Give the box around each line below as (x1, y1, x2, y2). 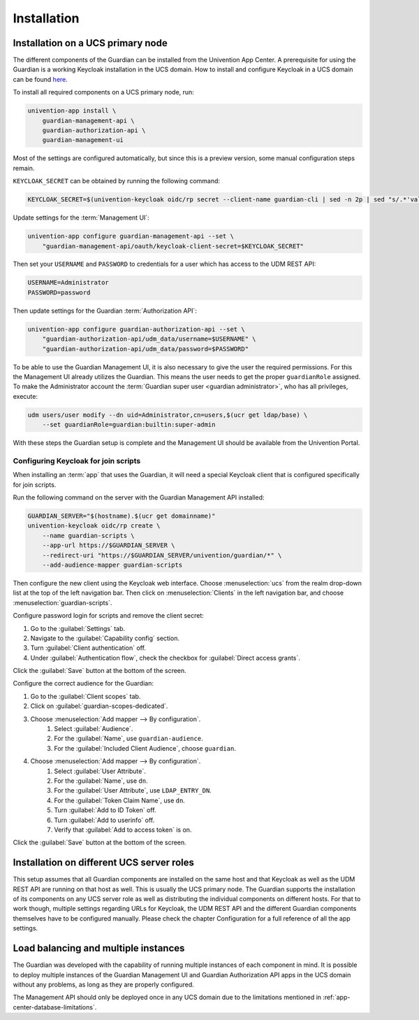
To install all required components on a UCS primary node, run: (13, 88, 195, 97)
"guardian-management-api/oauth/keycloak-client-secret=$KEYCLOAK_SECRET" (42, 242, 304, 250)
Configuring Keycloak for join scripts (13, 455, 141, 465)
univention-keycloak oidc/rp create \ (27, 522, 161, 530)
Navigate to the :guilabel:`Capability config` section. (30, 634, 179, 642)
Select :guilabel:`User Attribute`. (54, 767, 146, 775)
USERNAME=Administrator (27, 278, 110, 287)
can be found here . (13, 75, 68, 83)
